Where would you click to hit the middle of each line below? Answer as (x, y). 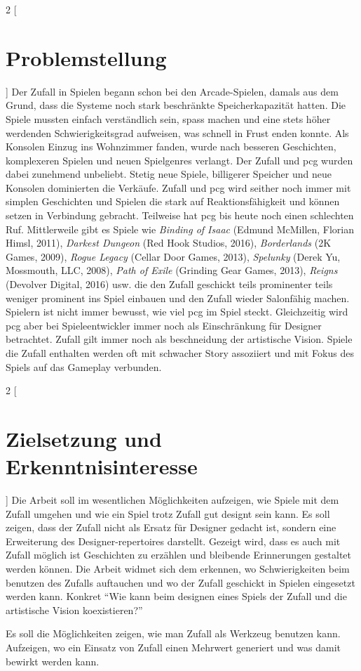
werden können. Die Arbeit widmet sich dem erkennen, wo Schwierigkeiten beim (178, 569)
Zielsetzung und (84, 438)
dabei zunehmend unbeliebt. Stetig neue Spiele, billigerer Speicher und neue (169, 174)
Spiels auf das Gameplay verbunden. (84, 366)
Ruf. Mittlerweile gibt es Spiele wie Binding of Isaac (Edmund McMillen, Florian (180, 229)
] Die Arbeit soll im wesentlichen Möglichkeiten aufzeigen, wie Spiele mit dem (172, 500)
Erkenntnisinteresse (102, 466)
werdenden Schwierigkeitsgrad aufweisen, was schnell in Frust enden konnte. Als (177, 132)
